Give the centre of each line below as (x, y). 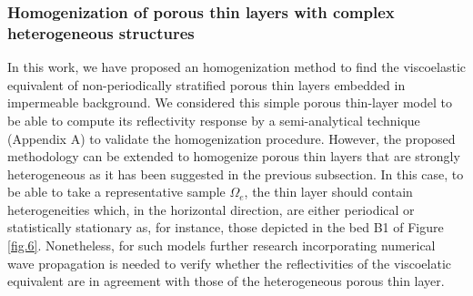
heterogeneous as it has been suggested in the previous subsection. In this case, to (236, 174)
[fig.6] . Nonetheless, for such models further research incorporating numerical (221, 245)
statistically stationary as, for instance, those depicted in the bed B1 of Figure (226, 227)
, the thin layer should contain (328, 192)
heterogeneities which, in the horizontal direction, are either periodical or (211, 209)
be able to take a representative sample (116, 192)
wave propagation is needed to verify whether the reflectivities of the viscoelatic (230, 263)
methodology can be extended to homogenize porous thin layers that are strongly (234, 156)
